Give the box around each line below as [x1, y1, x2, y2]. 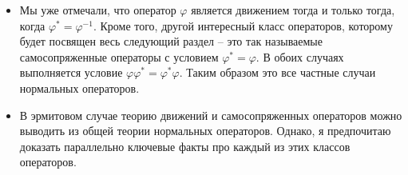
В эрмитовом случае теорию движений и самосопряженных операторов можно [19, 106, 402, 123]
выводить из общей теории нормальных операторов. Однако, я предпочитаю [19, 122, 391, 139]
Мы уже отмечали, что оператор [19, 2, 176, 18]
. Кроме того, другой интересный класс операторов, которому [93, 17, 393, 34]
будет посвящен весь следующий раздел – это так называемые [19, 33, 323, 50]
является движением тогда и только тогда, [191, 2, 395, 18]
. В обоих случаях [255, 48, 344, 65]
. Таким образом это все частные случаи [179, 64, 376, 81]
